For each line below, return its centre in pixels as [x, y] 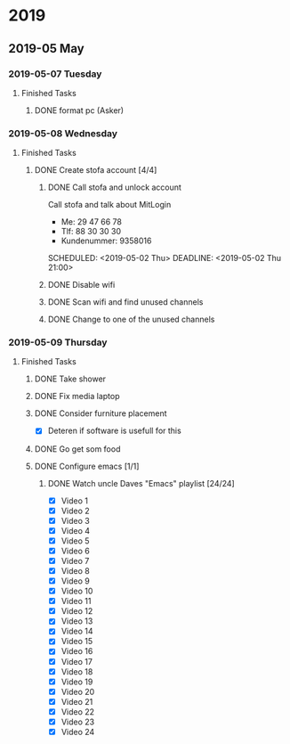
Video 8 [75, 570]
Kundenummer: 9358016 [106, 241]
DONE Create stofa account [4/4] [96, 170]
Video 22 [78, 711]
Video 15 [77, 642]
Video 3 [75, 520]
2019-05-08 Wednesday [63, 133]
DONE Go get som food [77, 449]
